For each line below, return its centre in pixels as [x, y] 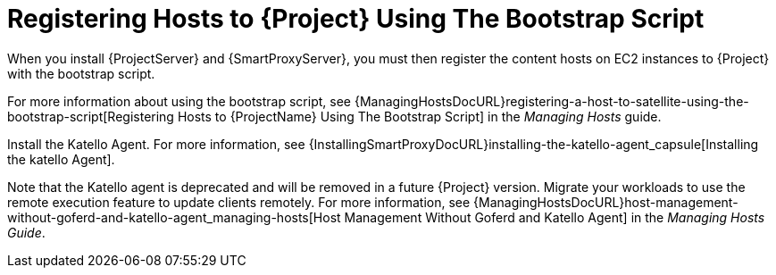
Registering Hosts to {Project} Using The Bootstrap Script [356, 19]
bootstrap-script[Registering [91, 116]
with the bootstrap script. [81, 73]
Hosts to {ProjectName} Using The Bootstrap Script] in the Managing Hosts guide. [419, 116]
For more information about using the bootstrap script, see [179, 101]
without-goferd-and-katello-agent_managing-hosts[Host [174, 217]
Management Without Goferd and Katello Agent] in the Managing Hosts [555, 217]
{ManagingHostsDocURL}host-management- [606, 202]
